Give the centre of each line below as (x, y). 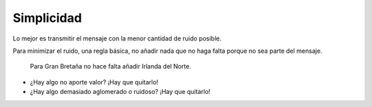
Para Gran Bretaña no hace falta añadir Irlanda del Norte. (111, 67)
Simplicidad (47, 18)
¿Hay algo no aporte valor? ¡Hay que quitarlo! (94, 82)
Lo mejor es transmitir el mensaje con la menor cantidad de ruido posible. (117, 38)
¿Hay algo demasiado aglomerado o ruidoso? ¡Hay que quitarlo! (120, 92)
